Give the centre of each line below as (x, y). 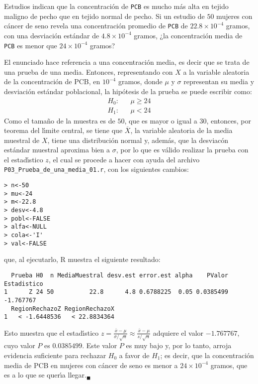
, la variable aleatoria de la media (181, 130)
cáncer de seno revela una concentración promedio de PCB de (96, 26)
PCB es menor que (31, 45)
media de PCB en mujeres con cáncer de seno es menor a (91, 365)
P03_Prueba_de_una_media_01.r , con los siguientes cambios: (96, 169)
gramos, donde (140, 81)
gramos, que (229, 365)
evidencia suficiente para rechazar (55, 355)
